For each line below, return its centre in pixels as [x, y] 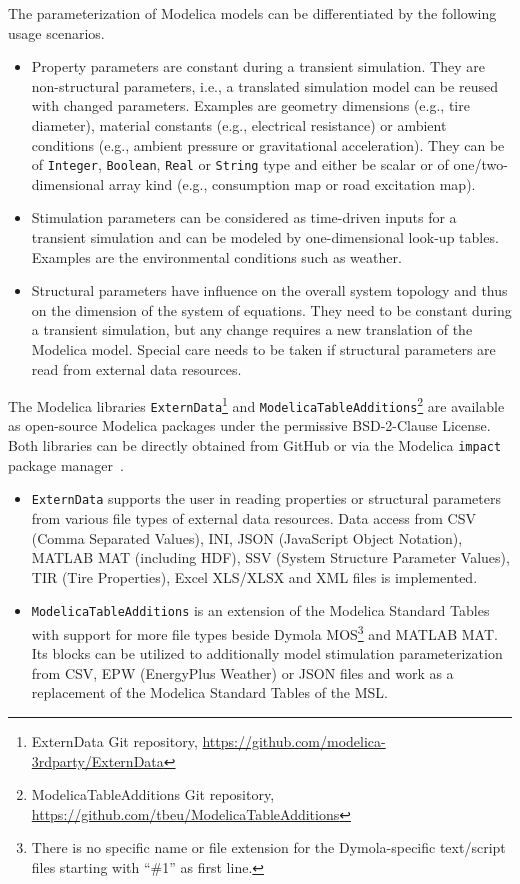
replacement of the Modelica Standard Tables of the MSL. [209, 692]
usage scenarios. [56, 32]
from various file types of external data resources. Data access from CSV [253, 517]
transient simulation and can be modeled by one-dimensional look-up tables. [265, 237]
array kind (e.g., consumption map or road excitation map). [292, 183]
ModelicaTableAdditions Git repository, [153, 794]
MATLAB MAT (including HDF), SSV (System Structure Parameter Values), [270, 557]
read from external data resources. [136, 368]
